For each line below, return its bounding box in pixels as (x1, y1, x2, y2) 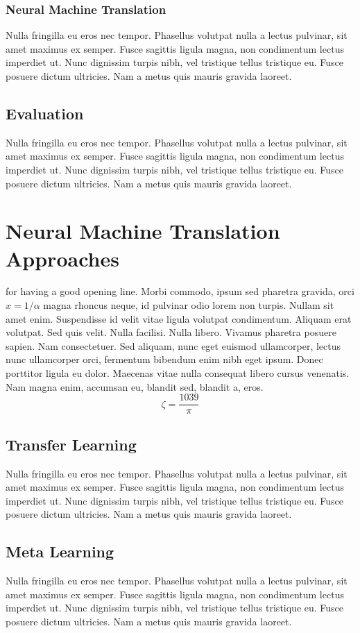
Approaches (6, 244, 119, 272)
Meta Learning (6, 541, 114, 562)
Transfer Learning (6, 433, 137, 455)
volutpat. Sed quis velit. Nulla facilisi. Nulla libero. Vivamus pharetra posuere (6, 325, 336, 339)
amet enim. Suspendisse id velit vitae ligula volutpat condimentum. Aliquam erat (6, 311, 352, 326)
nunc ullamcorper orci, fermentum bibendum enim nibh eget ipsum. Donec (6, 352, 323, 366)
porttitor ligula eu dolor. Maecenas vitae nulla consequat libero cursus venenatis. (6, 366, 350, 380)
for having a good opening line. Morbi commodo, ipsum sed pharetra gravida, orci (6, 284, 354, 298)
